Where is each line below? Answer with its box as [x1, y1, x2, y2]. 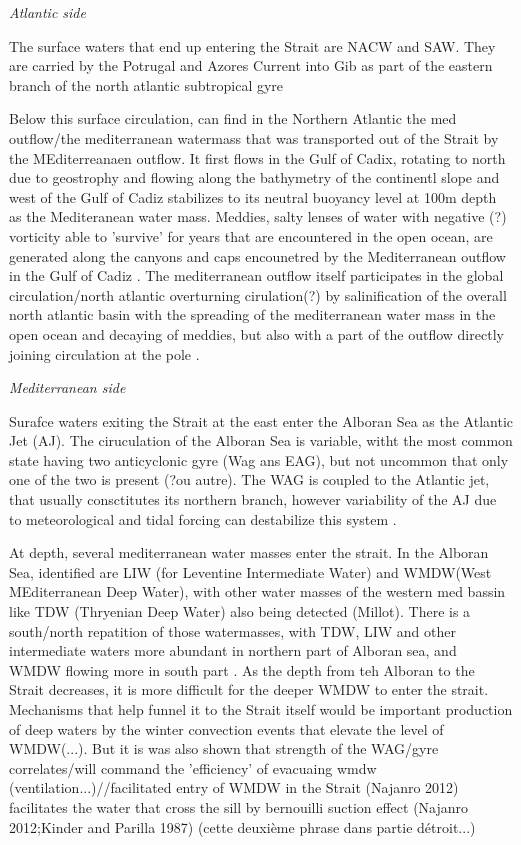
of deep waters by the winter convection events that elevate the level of [9, 718, 444, 739]
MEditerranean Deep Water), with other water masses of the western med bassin [9, 581, 506, 602]
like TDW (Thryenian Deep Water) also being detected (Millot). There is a [9, 601, 471, 622]
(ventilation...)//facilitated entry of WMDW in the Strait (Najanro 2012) [9, 777, 459, 798]
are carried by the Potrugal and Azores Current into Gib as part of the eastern [9, 55, 493, 76]
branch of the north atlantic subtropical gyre [9, 74, 284, 95]
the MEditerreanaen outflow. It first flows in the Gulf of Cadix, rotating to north [9, 147, 506, 168]
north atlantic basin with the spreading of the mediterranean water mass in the [9, 304, 496, 325]
